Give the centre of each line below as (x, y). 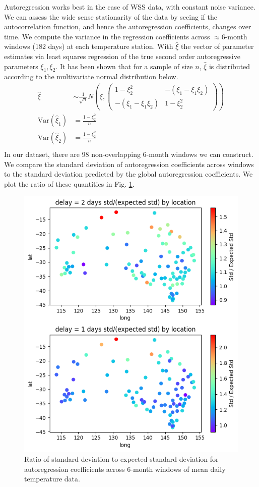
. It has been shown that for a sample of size (124, 66)
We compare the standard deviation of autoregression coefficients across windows (129, 164)
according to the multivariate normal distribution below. (91, 76)
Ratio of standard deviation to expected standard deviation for (121, 458)
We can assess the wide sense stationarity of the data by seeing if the (111, 16)
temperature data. (52, 479)
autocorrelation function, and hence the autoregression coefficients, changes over (128, 26)
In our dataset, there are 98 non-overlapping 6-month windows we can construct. (129, 154)
